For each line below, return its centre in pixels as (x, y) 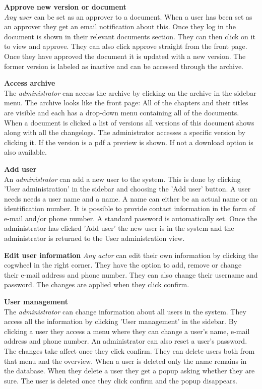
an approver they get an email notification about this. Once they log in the (120, 26)
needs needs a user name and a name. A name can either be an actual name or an (131, 198)
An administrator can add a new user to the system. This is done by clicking (122, 179)
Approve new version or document (65, 7)
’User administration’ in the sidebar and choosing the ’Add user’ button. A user (127, 189)
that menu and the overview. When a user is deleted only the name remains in (125, 361)
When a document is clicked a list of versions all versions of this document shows (129, 122)
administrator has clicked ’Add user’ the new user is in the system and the (119, 228)
